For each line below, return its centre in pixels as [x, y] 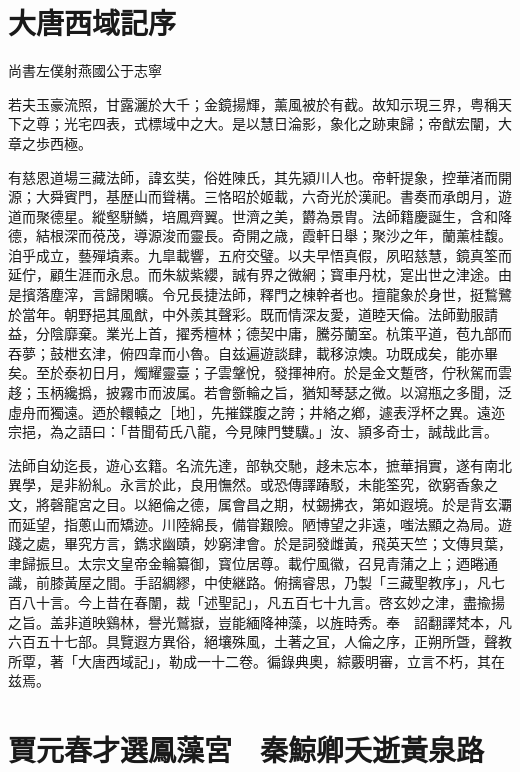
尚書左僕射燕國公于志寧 [85, 70]
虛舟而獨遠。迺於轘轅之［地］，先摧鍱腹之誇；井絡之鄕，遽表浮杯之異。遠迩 [256, 411]
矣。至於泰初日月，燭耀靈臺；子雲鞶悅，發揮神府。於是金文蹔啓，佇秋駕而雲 [260, 372]
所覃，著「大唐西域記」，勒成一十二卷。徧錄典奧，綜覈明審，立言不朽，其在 [256, 660]
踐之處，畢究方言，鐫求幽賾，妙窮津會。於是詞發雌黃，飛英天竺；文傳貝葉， [260, 543]
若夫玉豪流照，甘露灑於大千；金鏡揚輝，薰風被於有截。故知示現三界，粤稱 [253, 103]
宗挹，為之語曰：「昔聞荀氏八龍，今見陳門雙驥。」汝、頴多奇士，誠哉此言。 [253, 431]
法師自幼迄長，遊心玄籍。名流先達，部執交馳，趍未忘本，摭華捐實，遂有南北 [260, 464]
